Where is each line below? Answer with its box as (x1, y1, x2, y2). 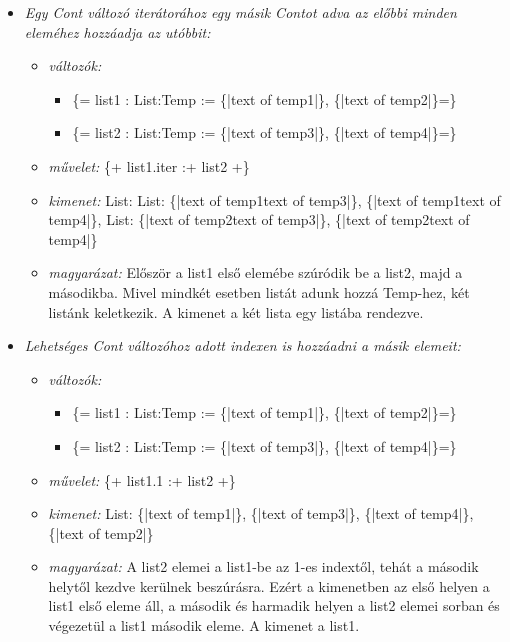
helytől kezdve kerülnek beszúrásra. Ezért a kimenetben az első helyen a (48, 575, 490, 596)
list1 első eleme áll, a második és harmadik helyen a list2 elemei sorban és (48, 595, 500, 616)
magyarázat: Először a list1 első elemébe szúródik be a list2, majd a (48, 262, 463, 283)
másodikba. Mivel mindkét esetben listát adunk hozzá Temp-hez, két (48, 281, 470, 302)
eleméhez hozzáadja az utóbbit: (24, 21, 211, 42)
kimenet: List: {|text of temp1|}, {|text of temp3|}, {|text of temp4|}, (48, 503, 474, 524)
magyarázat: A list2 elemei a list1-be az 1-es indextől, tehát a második (48, 556, 479, 577)
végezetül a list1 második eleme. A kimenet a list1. (48, 615, 360, 636)
